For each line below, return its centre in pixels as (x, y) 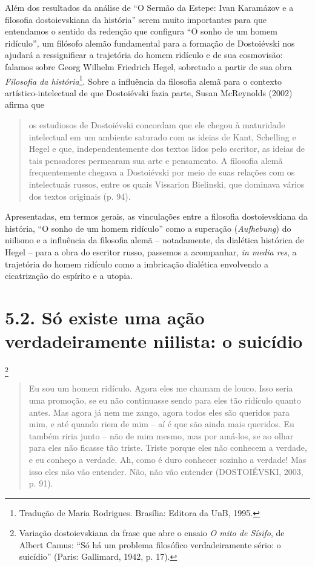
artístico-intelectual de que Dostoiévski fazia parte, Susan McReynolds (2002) (149, 92)
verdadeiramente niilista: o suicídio (154, 341)
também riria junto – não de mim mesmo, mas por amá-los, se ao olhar (161, 435)
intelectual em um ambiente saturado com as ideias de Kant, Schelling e (162, 136)
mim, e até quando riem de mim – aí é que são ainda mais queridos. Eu (161, 424)
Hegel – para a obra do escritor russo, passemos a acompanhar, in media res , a (151, 251)
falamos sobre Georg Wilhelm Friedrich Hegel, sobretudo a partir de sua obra (148, 66)
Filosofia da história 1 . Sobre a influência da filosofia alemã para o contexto (143, 80)
